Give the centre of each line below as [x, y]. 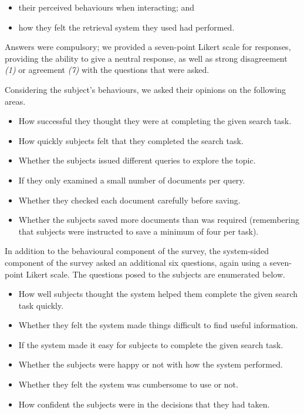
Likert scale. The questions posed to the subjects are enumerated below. [156, 274]
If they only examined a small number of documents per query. [132, 180]
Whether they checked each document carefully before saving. [129, 200]
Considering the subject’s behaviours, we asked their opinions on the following [145, 89]
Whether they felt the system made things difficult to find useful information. [158, 325]
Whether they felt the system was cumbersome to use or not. [128, 384]
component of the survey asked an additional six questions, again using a [136, 262]
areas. [15, 101]
